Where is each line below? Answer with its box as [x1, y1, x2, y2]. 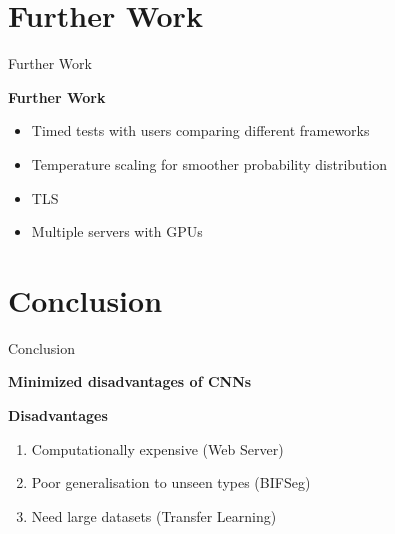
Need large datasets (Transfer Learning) [31, 505, 277, 526]
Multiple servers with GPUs [31, 221, 203, 242]
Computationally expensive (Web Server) [31, 438, 284, 459]
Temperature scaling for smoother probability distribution [31, 153, 387, 174]
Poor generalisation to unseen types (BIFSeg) [31, 472, 311, 493]
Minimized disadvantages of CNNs [8, 371, 252, 392]
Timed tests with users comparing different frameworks [31, 120, 370, 141]
